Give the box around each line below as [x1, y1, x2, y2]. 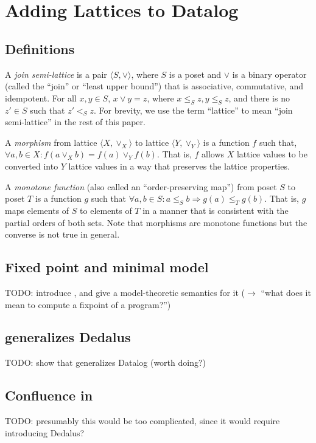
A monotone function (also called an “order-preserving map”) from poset [5, 180, 277, 193]
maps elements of [5, 204, 69, 216]
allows [202, 148, 225, 160]
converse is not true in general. [5, 228, 120, 241]
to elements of [80, 204, 132, 216]
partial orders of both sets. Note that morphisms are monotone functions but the [5, 216, 307, 228]
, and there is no [228, 91, 290, 104]
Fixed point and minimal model [5, 258, 209, 276]
